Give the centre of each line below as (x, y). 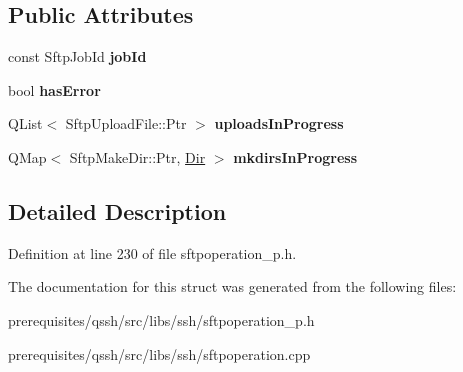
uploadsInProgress (279, 123)
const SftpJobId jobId (77, 56)
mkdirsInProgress (295, 156)
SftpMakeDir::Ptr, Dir (137, 156)
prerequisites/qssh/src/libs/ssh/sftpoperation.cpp (159, 353)
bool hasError (54, 89)
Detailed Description (117, 210)
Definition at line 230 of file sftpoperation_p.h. (152, 252)
